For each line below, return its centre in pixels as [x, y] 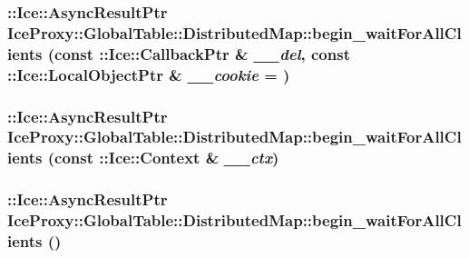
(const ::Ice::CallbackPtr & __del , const [199, 53]
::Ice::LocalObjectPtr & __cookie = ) [149, 74]
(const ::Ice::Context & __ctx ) [163, 158]
